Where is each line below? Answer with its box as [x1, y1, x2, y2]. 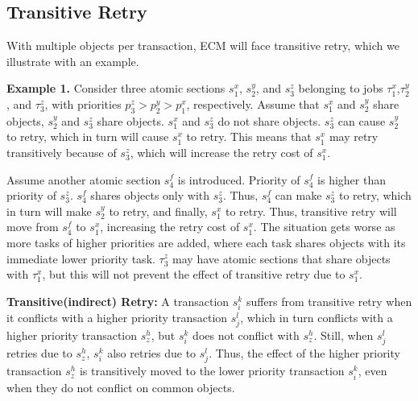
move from [6, 218, 59, 235]
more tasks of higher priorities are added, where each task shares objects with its [6, 234, 406, 250]
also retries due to [107, 345, 197, 362]
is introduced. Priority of [177, 171, 300, 188]
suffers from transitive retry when [246, 292, 412, 309]
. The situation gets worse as [253, 218, 395, 235]
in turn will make [6, 202, 92, 219]
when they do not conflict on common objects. [6, 378, 235, 395]
